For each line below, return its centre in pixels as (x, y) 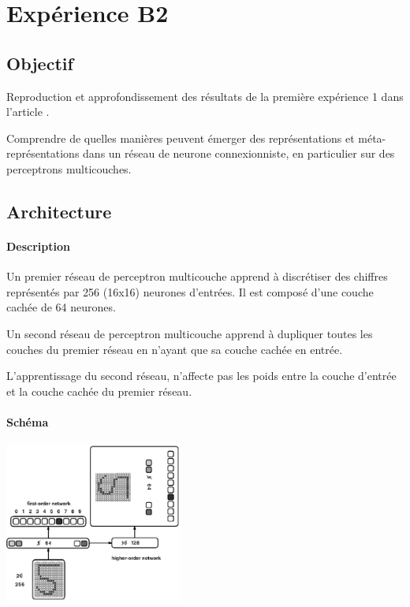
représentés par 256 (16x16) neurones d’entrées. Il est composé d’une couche (190, 291)
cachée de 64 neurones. (61, 307)
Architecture (59, 211)
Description (39, 246)
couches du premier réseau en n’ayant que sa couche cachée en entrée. (175, 349)
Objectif (40, 63)
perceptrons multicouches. (69, 168)
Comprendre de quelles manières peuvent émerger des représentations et (181, 138)
